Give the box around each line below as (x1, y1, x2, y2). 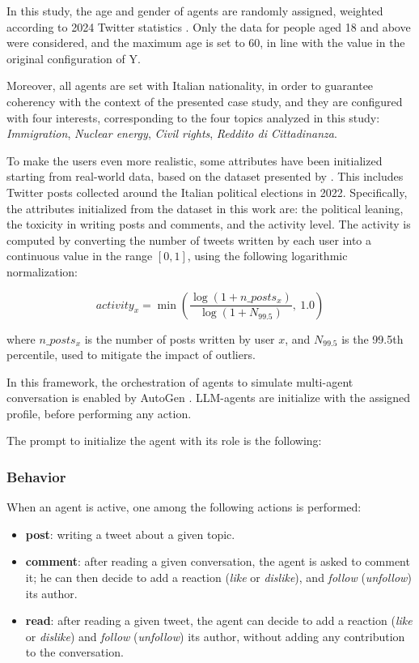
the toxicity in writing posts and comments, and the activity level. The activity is (6, 216, 411, 233)
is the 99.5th (341, 330, 404, 347)
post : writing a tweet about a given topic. (25, 525, 235, 542)
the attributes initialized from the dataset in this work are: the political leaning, (6, 199, 404, 216)
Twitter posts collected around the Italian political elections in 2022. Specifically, (6, 183, 408, 200)
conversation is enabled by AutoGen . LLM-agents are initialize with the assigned (6, 389, 411, 406)
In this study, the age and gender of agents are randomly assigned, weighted (6, 2, 383, 19)
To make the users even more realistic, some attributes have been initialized (6, 152, 383, 169)
